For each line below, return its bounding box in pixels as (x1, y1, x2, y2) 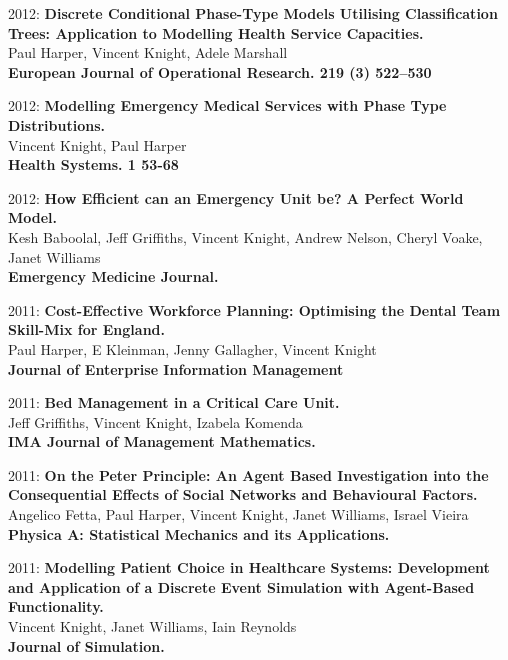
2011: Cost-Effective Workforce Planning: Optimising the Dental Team (8, 299, 501, 320)
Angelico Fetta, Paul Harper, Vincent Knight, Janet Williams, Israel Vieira (8, 504, 469, 525)
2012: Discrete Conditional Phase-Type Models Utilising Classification (8, 3, 498, 23)
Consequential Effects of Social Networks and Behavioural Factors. (8, 484, 478, 505)
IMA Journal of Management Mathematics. (8, 431, 316, 452)
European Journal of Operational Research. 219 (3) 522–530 (8, 61, 432, 82)
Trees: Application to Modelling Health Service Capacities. (8, 22, 424, 43)
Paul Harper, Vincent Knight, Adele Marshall (8, 42, 288, 63)
